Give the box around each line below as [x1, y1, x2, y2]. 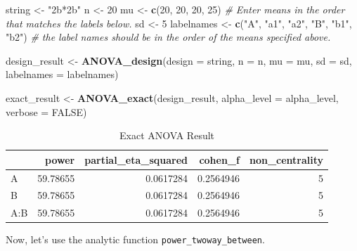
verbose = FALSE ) [6, 104, 87, 119]
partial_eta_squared [84, 152, 188, 167]
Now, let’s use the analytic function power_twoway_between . [6, 232, 265, 247]
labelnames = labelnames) [6, 67, 119, 82]
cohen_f [199, 152, 240, 167]
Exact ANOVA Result [119, 128, 215, 143]
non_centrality [249, 152, 324, 167]
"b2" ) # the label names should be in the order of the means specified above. [6, 30, 331, 44]
